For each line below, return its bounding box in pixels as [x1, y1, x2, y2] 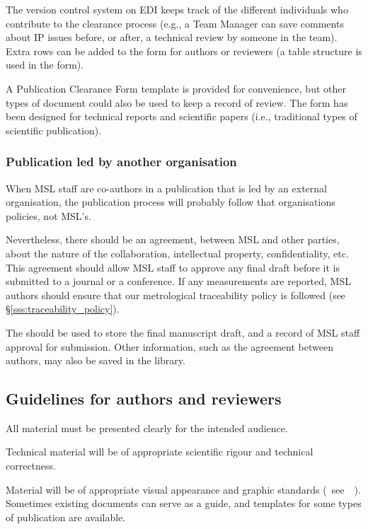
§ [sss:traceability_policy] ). [6, 301, 120, 316]
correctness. [6, 458, 56, 473]
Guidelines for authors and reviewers [6, 388, 282, 409]
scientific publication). [6, 122, 102, 137]
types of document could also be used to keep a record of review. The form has [6, 95, 348, 110]
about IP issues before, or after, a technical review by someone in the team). [6, 30, 338, 45]
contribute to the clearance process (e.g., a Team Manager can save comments [6, 16, 344, 30]
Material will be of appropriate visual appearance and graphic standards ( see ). [6, 482, 361, 496]
